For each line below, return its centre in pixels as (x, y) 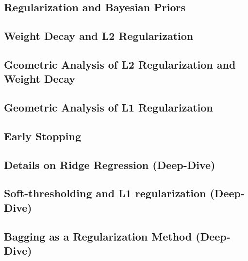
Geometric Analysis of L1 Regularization (108, 107)
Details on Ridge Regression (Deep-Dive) (110, 164)
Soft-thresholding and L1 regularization (105, 193)
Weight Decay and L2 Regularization (99, 36)
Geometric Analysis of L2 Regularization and (120, 64)
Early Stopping (42, 136)
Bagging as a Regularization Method (98, 236)
